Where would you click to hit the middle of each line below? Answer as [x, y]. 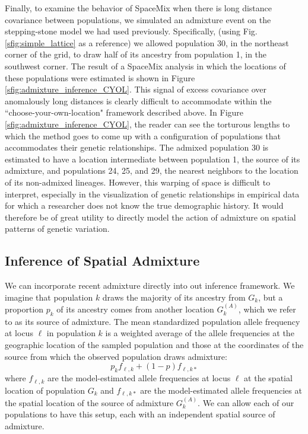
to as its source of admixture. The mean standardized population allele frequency [153, 321]
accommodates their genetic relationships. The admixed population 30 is [137, 147]
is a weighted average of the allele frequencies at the [200, 333]
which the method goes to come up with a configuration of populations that [143, 135]
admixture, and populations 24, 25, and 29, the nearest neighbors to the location [152, 170]
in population [71, 333]
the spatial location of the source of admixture [89, 402]
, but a [271, 297]
